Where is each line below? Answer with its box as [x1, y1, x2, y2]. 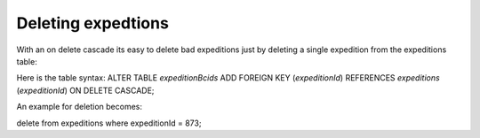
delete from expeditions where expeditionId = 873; [16, 118, 202, 128]
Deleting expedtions [16, 13, 169, 33]
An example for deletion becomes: [16, 102, 142, 112]
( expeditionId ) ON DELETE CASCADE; [16, 85, 155, 96]
